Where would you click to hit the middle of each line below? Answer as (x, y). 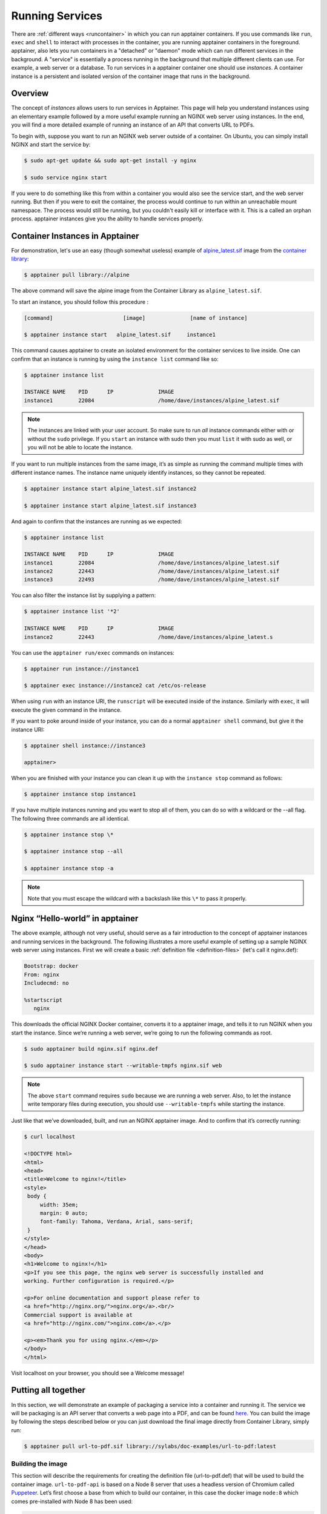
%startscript (43, 1000)
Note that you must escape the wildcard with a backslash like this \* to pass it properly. (137, 898)
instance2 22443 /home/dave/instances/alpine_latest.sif (152, 571)
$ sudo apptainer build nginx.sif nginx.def (91, 1049)
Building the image (39, 1464)
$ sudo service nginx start (65, 177)
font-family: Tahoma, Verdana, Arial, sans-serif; (117, 1221)
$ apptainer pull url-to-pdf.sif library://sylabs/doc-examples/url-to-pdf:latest (150, 1446)
